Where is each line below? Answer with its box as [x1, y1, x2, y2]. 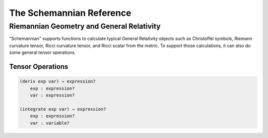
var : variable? [30, 120, 69, 126]
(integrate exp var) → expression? [19, 106, 106, 112]
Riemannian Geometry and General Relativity [9, 22, 161, 31]
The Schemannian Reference [9, 7, 132, 18]
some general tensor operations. [9, 49, 76, 55]
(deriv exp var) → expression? [19, 79, 96, 84]
